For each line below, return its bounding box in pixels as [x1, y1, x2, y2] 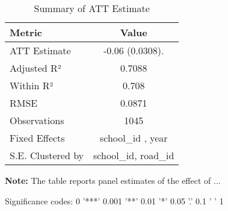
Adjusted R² [10, 61, 61, 75]
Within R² [10, 78, 54, 92]
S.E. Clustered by [10, 148, 84, 162]
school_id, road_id [93, 148, 174, 162]
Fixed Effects [10, 131, 65, 145]
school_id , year [99, 131, 168, 145]
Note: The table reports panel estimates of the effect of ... [5, 174, 221, 186]
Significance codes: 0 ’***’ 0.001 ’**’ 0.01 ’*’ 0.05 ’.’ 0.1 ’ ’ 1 [5, 194, 224, 207]
